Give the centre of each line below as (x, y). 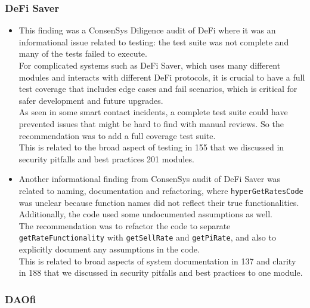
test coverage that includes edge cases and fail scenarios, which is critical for (158, 89)
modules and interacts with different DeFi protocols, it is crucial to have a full (162, 77)
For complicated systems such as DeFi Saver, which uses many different (150, 65)
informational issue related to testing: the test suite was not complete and (154, 41)
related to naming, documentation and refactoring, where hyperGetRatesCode (161, 190)
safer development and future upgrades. (91, 100)
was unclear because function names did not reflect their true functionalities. (159, 202)
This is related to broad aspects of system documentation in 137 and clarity (157, 261)
